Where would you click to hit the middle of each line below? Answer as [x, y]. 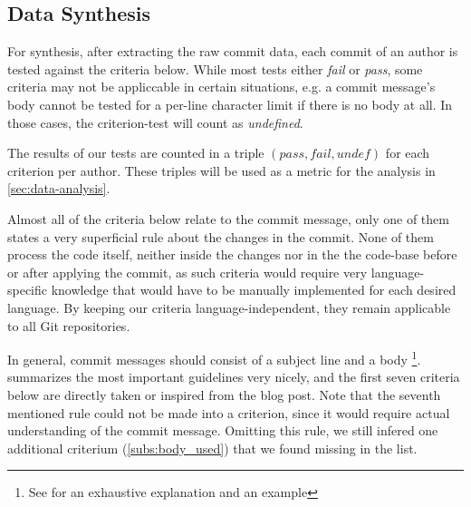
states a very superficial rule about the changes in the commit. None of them [221, 236]
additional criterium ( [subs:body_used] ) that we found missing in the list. [212, 448]
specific [28, 290]
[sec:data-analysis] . [59, 188]
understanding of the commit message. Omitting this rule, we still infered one [223, 430]
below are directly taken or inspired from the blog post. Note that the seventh [224, 394]
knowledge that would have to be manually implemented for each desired [254, 290]
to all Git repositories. [69, 325]
